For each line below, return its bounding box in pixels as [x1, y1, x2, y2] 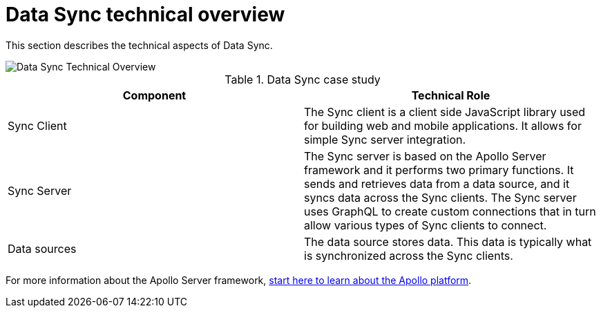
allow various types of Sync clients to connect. [304, 218, 547, 232]
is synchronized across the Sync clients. [304, 248, 513, 263]
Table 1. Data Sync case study [225, 72, 381, 86]
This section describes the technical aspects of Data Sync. [6, 39, 273, 51]
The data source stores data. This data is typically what [304, 234, 592, 249]
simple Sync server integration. [304, 132, 466, 146]
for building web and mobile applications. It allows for [304, 118, 582, 133]
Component [122, 88, 187, 102]
